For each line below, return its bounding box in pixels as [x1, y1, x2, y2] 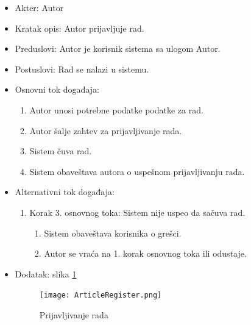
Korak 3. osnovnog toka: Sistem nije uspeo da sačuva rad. [29, 205, 246, 218]
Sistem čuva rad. [29, 145, 92, 157]
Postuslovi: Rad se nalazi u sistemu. [15, 62, 149, 75]
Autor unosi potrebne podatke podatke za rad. [29, 103, 203, 116]
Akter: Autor [15, 1, 64, 13]
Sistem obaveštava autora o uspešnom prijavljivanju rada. [29, 165, 245, 177]
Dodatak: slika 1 [15, 267, 77, 280]
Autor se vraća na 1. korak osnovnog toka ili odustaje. [44, 247, 247, 260]
